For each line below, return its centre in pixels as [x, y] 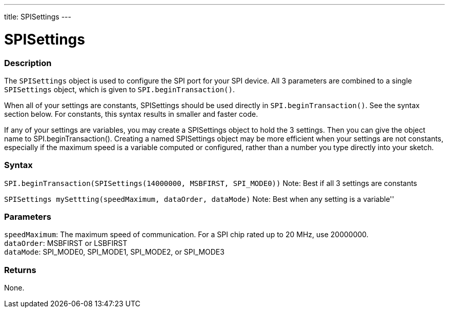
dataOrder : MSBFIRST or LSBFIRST [66, 243]
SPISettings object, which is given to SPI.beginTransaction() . [119, 89]
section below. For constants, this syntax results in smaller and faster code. [131, 114]
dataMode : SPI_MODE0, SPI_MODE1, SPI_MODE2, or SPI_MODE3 [114, 252]
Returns [20, 270]
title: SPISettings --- [38, 17]
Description [28, 63]
